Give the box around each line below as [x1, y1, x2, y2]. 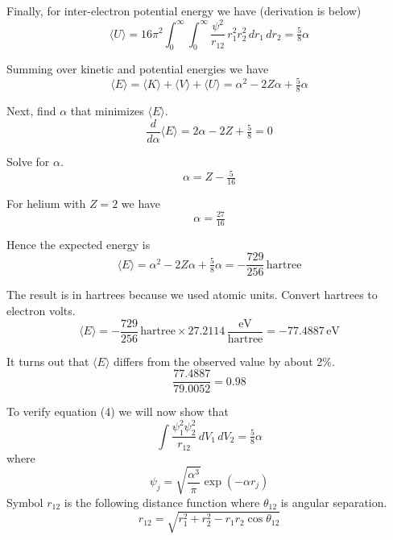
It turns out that [6, 352, 89, 369]
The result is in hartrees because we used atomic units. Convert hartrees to [6, 286, 378, 303]
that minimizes [70, 102, 144, 119]
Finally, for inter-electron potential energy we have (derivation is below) [6, 2, 362, 19]
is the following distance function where [64, 493, 260, 510]
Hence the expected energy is [6, 235, 151, 252]
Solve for [6, 152, 50, 169]
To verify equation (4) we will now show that [6, 403, 229, 420]
